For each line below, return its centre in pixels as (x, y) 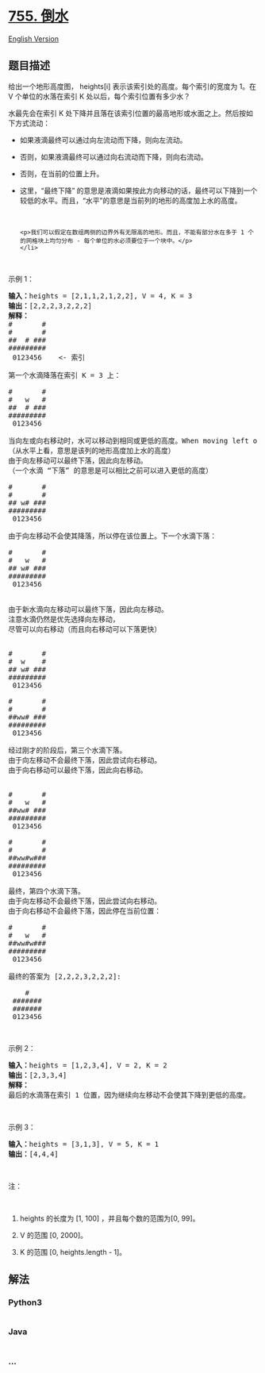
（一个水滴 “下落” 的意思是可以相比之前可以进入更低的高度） (110, 470)
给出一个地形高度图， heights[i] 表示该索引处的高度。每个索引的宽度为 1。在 (132, 86)
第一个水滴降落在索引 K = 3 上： (65, 375)
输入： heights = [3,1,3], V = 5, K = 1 (84, 1144)
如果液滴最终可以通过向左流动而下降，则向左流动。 (103, 140)
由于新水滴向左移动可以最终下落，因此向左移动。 (88, 609)
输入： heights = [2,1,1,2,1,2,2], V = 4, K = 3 (100, 296)
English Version (34, 38)
